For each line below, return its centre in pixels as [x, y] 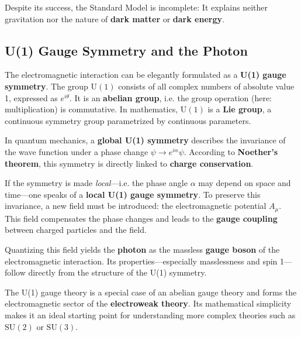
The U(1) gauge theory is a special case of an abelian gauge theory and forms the [151, 292]
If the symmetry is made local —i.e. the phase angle [96, 183]
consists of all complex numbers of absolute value [206, 86]
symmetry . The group [46, 86]
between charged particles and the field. [76, 230]
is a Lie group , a [240, 109]
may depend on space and [245, 183]
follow [15, 272]
